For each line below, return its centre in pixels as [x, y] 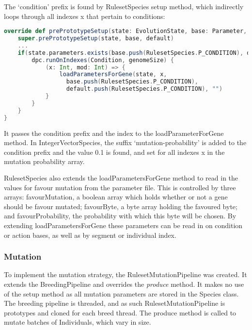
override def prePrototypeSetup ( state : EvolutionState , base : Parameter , [126, 31]
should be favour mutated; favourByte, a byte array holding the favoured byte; [121, 206]
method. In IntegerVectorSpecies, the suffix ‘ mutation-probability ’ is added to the [125, 142]
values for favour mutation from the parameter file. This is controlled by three [120, 187]
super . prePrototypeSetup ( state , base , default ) [96, 39]
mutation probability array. [44, 161]
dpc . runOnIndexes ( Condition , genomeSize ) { [103, 60]
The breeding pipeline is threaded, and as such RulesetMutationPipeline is [115, 303]
